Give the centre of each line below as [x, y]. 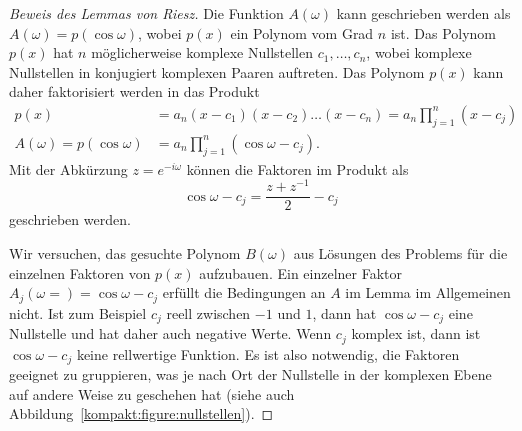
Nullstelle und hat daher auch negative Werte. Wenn [170, 333]
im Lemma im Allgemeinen [428, 292]
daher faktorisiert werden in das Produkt [134, 91]
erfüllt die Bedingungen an [244, 292]
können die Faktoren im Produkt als [297, 168]
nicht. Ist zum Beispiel [78, 312]
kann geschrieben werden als [423, 13]
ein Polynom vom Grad [302, 32]
